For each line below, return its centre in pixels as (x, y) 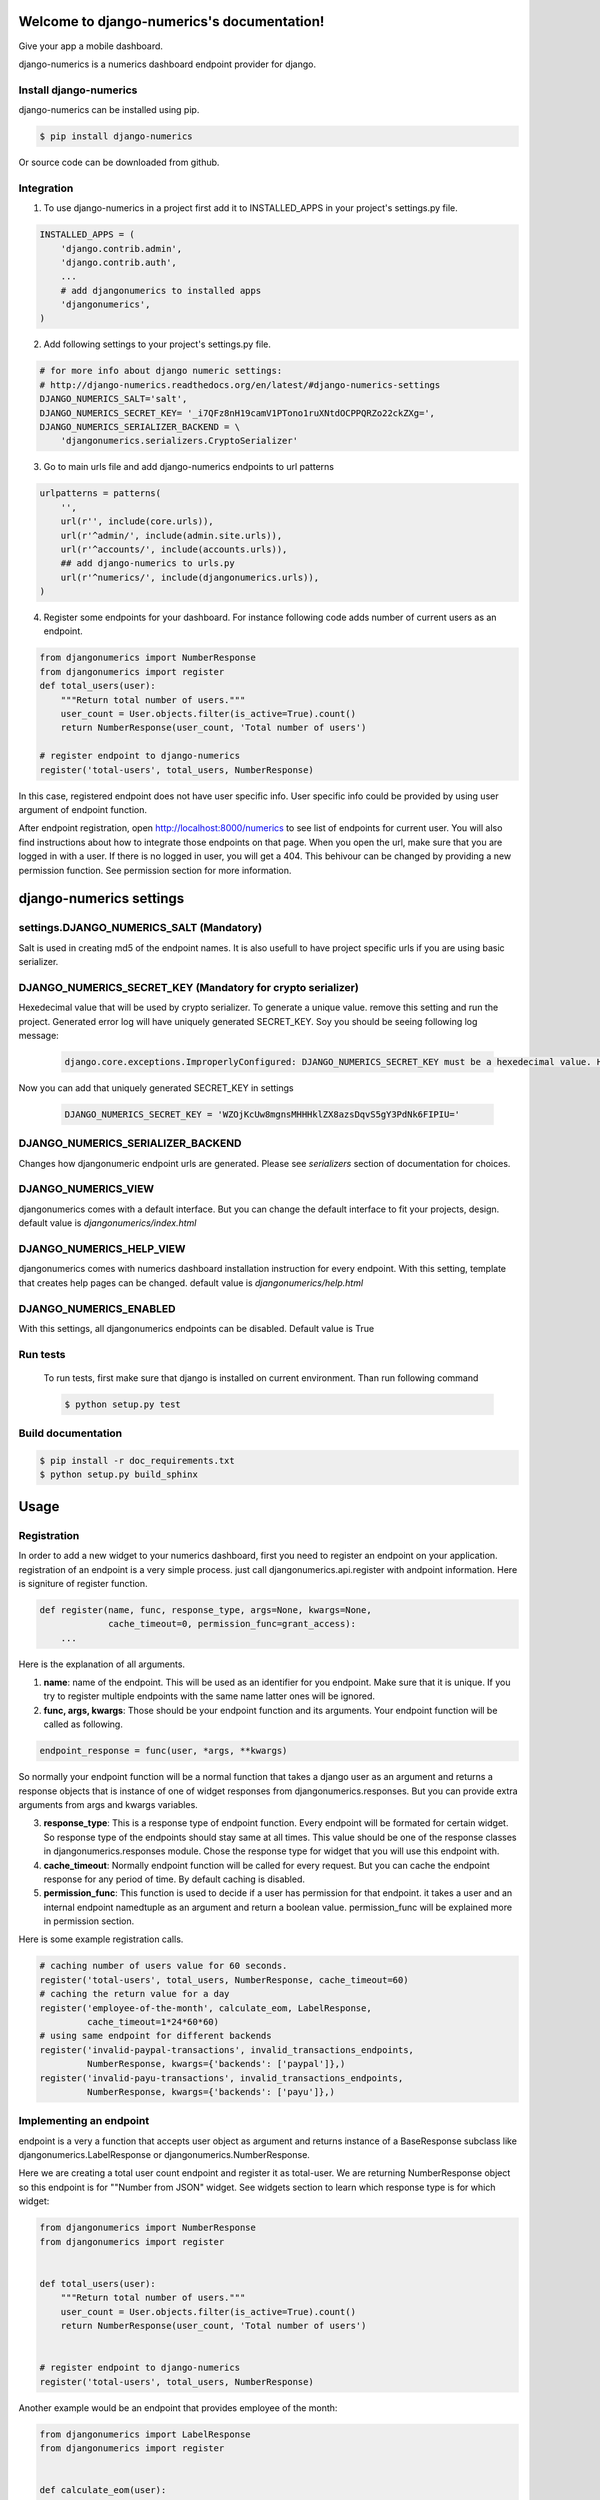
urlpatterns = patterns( (100, 493)
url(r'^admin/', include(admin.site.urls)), (171, 535)
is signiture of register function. (83, 1583)
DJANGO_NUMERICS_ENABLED (97, 1308)
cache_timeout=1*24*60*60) (153, 2022)
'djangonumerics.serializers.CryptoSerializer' (179, 441)
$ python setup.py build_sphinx (119, 1474)
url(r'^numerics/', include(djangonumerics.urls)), (190, 577)
